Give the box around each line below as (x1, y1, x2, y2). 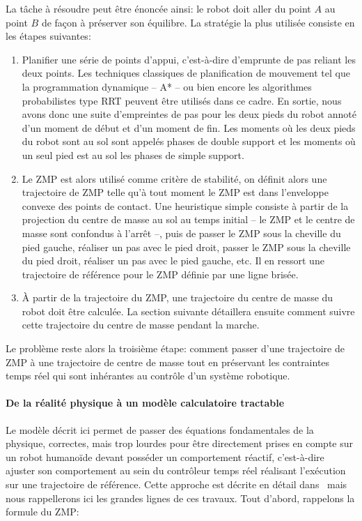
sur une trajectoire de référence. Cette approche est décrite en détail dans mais (6, 477, 347, 492)
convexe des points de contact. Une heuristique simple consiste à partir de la (22, 198, 349, 213)
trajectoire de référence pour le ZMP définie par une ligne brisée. (22, 266, 299, 281)
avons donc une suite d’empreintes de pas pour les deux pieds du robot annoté (22, 107, 356, 121)
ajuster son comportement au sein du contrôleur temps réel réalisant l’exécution (6, 463, 346, 478)
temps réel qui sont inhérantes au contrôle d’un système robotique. (6, 368, 290, 383)
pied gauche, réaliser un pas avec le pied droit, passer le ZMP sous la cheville (22, 239, 351, 254)
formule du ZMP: (6, 504, 79, 519)
